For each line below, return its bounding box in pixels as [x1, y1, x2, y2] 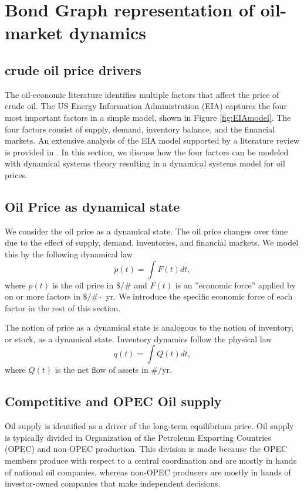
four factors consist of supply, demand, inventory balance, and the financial [5, 123, 275, 135]
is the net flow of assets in [55, 363, 148, 376]
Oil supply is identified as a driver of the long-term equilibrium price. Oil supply [5, 420, 294, 432]
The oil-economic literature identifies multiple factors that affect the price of [5, 88, 279, 100]
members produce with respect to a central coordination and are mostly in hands [5, 454, 297, 467]
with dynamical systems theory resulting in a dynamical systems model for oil [5, 157, 285, 169]
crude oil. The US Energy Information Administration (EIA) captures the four [5, 100, 288, 112]
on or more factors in [5, 290, 80, 302]
